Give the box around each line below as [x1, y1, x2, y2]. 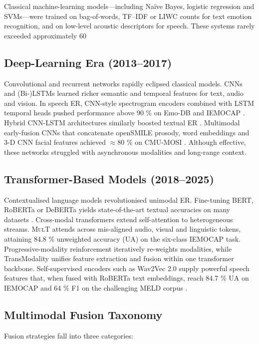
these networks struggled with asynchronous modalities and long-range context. [4, 146, 247, 157]
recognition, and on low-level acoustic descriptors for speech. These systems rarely [4, 20, 255, 31]
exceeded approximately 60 [4, 30, 86, 40]
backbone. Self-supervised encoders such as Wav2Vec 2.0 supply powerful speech [4, 263, 250, 273]
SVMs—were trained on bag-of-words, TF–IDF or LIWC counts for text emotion [4, 10, 252, 21]
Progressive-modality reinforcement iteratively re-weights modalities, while [4, 243, 232, 254]
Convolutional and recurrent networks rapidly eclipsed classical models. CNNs [4, 78, 243, 88]
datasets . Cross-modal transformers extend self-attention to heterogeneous [4, 214, 233, 224]
